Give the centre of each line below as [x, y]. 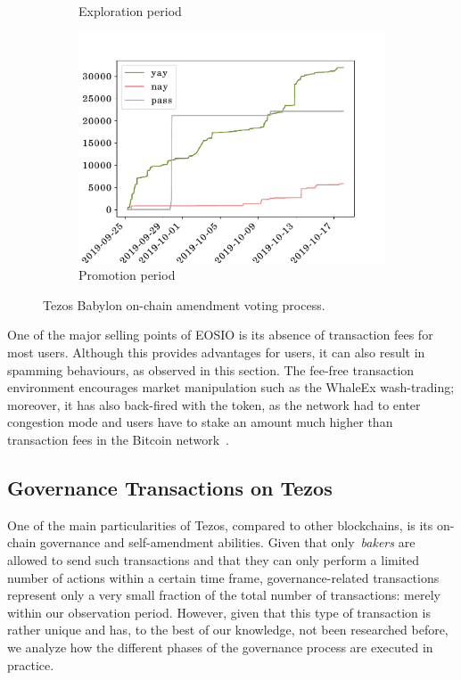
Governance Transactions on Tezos [170, 487]
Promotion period [127, 275]
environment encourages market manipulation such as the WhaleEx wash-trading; [231, 387]
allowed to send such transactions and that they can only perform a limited [214, 560]
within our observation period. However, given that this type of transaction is [219, 612]
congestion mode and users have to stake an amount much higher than [200, 422]
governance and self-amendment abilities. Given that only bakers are [227, 542]
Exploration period [130, 11]
